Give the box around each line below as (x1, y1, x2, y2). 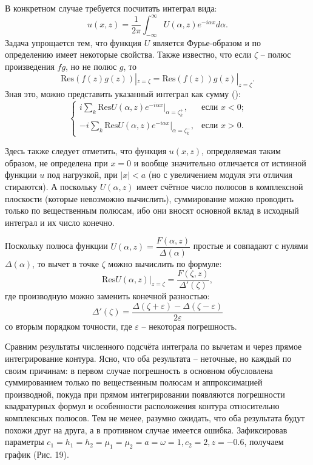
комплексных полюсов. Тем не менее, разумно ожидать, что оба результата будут (5, 411, 305, 424)
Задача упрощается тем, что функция (5, 36, 142, 49)
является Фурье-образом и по (152, 36, 261, 49)
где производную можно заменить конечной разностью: (5, 290, 210, 302)
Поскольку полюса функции (5, 239, 108, 252)
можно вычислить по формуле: (108, 257, 222, 270)
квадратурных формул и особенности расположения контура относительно (5, 399, 280, 412)
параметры (5, 435, 44, 448)
